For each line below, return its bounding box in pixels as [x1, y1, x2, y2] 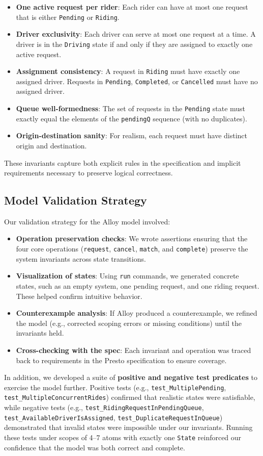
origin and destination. [16, 140, 87, 150]
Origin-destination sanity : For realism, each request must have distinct [16, 130, 248, 141]
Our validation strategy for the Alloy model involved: [4, 216, 170, 226]
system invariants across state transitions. [16, 253, 146, 264]
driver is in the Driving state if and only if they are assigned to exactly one [16, 38, 253, 49]
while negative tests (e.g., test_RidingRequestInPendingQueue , [4, 402, 204, 413]
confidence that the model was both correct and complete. [4, 442, 185, 452]
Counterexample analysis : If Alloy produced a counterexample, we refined [16, 308, 257, 318]
